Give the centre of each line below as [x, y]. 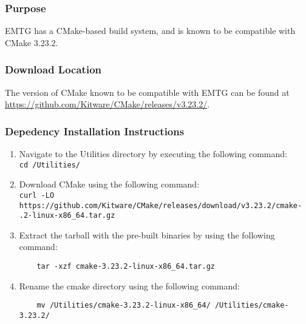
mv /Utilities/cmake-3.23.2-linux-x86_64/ [124, 305]
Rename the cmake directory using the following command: [129, 285]
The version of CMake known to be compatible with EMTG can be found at [147, 92]
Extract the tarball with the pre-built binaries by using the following [147, 235]
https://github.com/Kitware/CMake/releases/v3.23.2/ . [107, 104]
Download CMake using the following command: [109, 184]
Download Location [53, 69]
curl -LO [37, 195]
